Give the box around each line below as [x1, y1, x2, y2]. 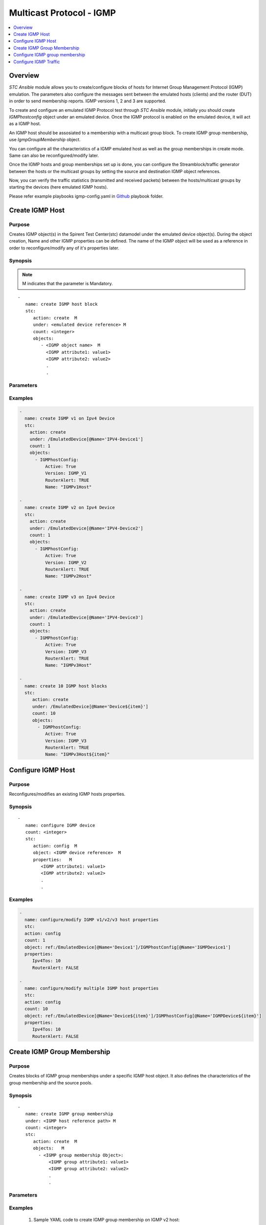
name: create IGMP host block [25, 301, 98, 307]
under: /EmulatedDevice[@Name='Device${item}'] [32, 704, 149, 709]
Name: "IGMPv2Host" [44, 573, 92, 579]
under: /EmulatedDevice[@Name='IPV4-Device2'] [29, 525, 144, 531]
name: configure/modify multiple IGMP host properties [24, 985, 159, 991]
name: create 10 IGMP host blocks [24, 683, 108, 688]
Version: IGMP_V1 [44, 470, 87, 476]
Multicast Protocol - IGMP [9, 7, 116, 18]
